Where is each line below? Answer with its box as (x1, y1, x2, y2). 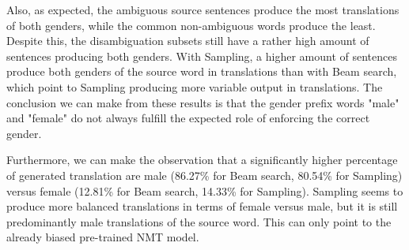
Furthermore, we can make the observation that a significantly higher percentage (6, 151, 398, 168)
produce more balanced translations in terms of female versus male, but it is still (6, 198, 398, 215)
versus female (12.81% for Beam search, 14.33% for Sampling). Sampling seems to (6, 182, 403, 199)
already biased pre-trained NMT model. (6, 229, 199, 245)
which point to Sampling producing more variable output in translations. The (6, 78, 383, 95)
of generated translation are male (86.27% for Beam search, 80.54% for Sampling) (6, 166, 403, 183)
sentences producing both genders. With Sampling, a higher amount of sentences (6, 47, 398, 64)
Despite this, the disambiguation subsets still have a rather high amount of (6, 32, 369, 49)
